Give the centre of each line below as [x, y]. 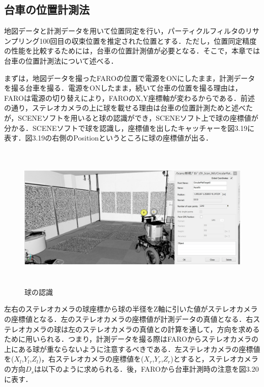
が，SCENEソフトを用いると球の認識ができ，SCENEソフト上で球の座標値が [131, 117]
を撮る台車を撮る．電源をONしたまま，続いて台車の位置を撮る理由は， [123, 88]
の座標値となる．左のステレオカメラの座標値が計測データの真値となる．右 [129, 319]
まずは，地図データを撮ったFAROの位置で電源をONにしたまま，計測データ [130, 78]
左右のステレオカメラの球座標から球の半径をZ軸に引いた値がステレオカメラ [131, 309]
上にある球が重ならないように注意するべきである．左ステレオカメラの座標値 [132, 349]
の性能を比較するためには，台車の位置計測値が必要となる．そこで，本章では [132, 51]
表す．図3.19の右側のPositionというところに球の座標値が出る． [109, 138]
